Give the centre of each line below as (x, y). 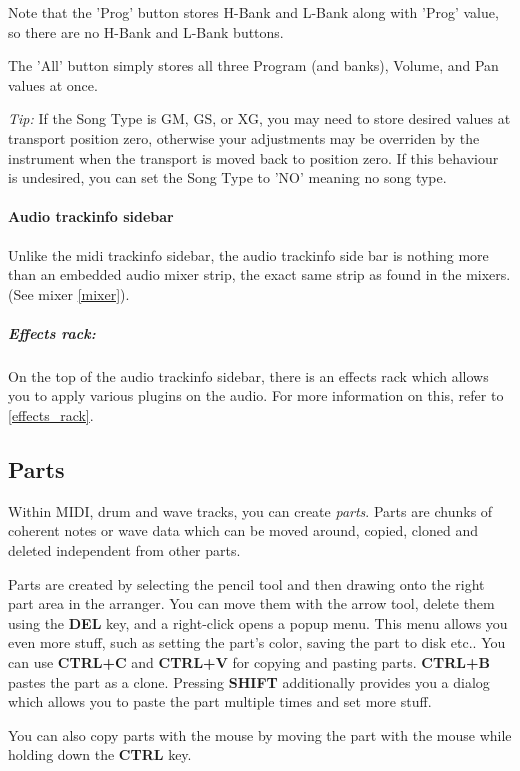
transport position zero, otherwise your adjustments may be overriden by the (244, 137)
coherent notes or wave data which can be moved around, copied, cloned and (243, 530)
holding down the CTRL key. (100, 754)
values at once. (53, 84)
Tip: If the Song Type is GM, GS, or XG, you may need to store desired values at (259, 118)
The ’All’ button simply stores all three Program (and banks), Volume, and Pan (253, 65)
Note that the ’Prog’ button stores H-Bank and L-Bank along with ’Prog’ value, (253, 12)
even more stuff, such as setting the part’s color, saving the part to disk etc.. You (257, 642)
